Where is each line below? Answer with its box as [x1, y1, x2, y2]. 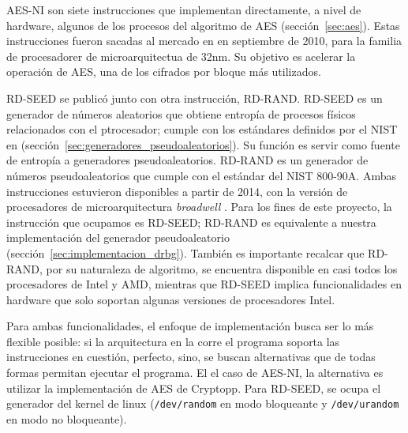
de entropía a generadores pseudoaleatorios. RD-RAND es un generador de [6, 152, 369, 168]
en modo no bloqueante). [6, 410, 127, 427]
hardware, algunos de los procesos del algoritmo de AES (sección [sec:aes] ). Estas [6, 17, 400, 33]
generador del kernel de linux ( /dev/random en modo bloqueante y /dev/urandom [6, 395, 399, 412]
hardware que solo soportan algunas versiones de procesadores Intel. [6, 291, 335, 307]
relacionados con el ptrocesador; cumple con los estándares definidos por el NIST [6, 121, 398, 137]
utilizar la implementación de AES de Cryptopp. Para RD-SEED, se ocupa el [6, 379, 381, 396]
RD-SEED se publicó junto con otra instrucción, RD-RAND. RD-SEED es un [6, 89, 383, 106]
